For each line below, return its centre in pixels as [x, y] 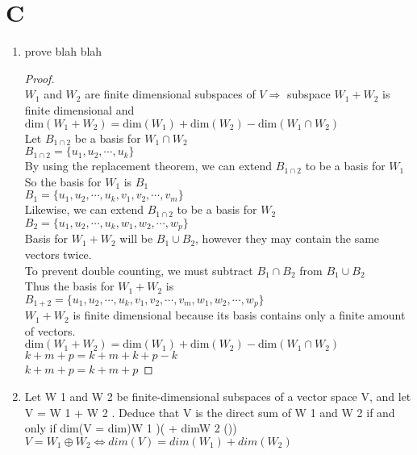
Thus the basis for [69, 286]
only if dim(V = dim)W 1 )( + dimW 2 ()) [131, 428]
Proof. [40, 78]
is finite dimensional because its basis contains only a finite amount [239, 315]
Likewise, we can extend [84, 209]
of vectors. [50, 330]
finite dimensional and [79, 109]
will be [136, 238]
